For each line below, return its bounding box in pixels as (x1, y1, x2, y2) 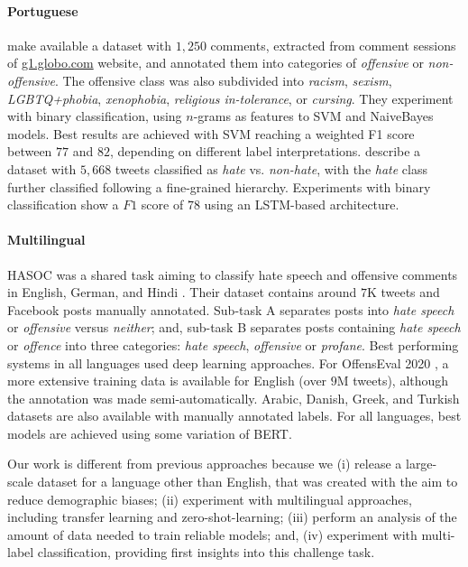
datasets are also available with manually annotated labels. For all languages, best (7, 406, 462, 425)
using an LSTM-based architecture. (204, 195, 399, 214)
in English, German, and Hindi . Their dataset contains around (7, 283, 357, 302)
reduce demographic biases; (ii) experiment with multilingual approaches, (7, 489, 412, 508)
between (7, 142, 52, 161)
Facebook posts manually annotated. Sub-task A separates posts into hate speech (7, 300, 454, 319)
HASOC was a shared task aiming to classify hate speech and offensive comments (7, 265, 458, 283)
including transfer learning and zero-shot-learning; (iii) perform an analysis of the (7, 507, 457, 526)
